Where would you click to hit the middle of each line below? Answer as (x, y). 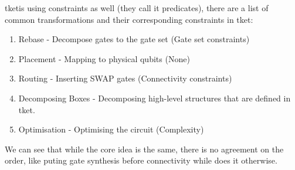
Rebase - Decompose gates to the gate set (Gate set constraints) (134, 39)
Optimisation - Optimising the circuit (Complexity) (111, 129)
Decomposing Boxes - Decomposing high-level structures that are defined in (155, 98)
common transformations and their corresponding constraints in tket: (129, 19)
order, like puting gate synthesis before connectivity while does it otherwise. (141, 160)
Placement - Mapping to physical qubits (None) (104, 58)
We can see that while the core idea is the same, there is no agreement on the (144, 149)
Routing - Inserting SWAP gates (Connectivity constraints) (125, 78)
